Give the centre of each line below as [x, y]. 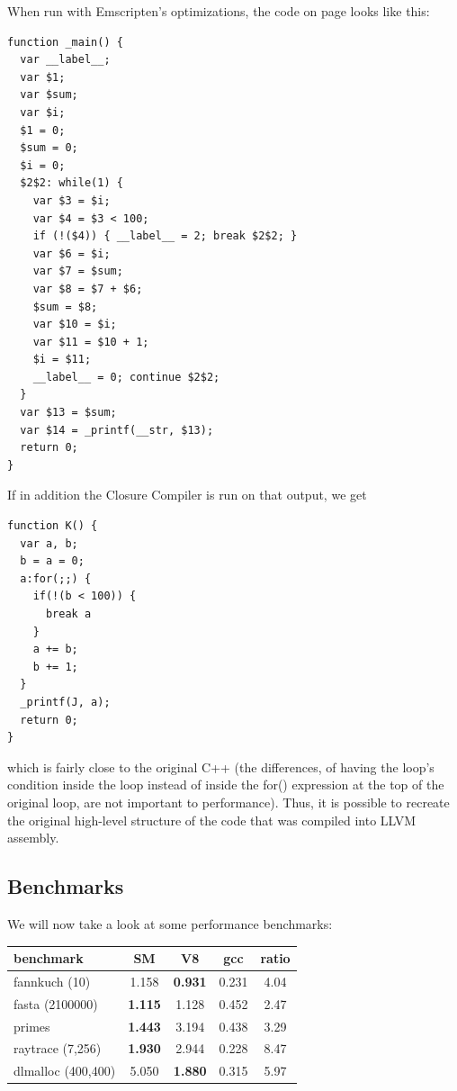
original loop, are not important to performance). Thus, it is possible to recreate [228, 802]
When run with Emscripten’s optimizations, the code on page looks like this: [219, 11]
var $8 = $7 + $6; [88, 289]
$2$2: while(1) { [72, 183]
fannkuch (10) [52, 981]
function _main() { [65, 42]
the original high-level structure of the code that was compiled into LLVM [212, 820]
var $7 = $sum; [78, 271]
